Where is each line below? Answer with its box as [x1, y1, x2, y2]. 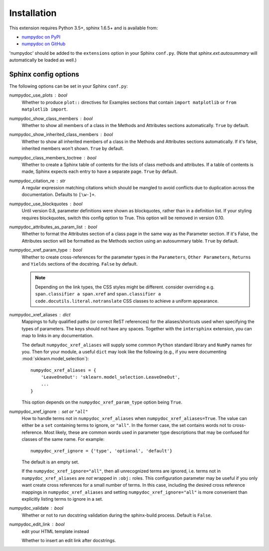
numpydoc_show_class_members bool [9, 115, 93, 122]
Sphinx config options [9, 70, 79, 78]
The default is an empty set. [21, 459, 79, 465]
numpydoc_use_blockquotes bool [9, 201, 83, 207]
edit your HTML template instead [21, 528, 89, 534]
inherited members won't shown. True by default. [21, 145, 124, 151]
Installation [9, 7, 57, 18]
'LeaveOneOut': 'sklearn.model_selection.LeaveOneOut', [40, 374, 180, 380]
